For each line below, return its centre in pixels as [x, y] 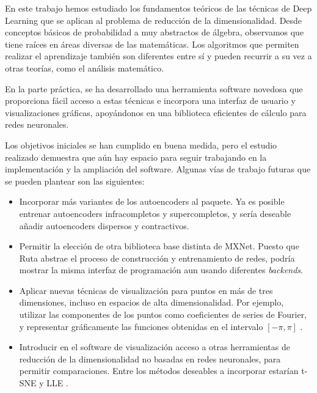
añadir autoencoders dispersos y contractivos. [104, 225]
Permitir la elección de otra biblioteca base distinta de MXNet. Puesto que [159, 246]
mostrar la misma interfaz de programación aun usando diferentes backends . [161, 270]
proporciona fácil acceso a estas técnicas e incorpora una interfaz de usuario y [150, 101]
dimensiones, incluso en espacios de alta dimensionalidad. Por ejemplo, [151, 302]
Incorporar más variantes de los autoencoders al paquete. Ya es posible [152, 201]
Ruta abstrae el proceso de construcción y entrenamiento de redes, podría [157, 258]
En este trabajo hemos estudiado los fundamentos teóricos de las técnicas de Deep [158, 8]
